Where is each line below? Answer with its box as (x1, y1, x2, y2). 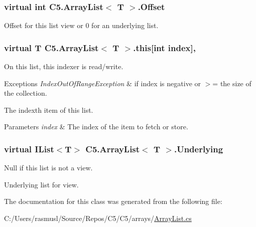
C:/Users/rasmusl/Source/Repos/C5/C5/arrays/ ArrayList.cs (4, 213, 192, 223)
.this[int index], (133, 41, 196, 54)
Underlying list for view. (4, 179, 79, 189)
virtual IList (4, 142, 54, 155)
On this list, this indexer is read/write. (4, 61, 123, 72)
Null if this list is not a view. (4, 162, 93, 173)
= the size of (212, 78, 251, 88)
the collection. (4, 88, 47, 98)
